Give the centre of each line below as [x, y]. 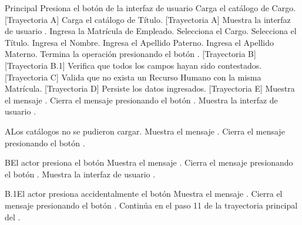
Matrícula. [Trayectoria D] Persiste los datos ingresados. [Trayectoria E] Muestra [150, 88]
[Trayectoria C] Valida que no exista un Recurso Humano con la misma [133, 77]
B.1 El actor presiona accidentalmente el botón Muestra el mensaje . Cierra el [144, 194]
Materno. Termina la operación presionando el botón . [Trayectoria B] [130, 54]
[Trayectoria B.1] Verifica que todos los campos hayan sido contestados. [133, 65]
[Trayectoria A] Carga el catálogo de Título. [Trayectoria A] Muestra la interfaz [148, 19]
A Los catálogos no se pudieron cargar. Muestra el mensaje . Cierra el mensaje [145, 131]
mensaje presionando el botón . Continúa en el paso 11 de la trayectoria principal [151, 205]
